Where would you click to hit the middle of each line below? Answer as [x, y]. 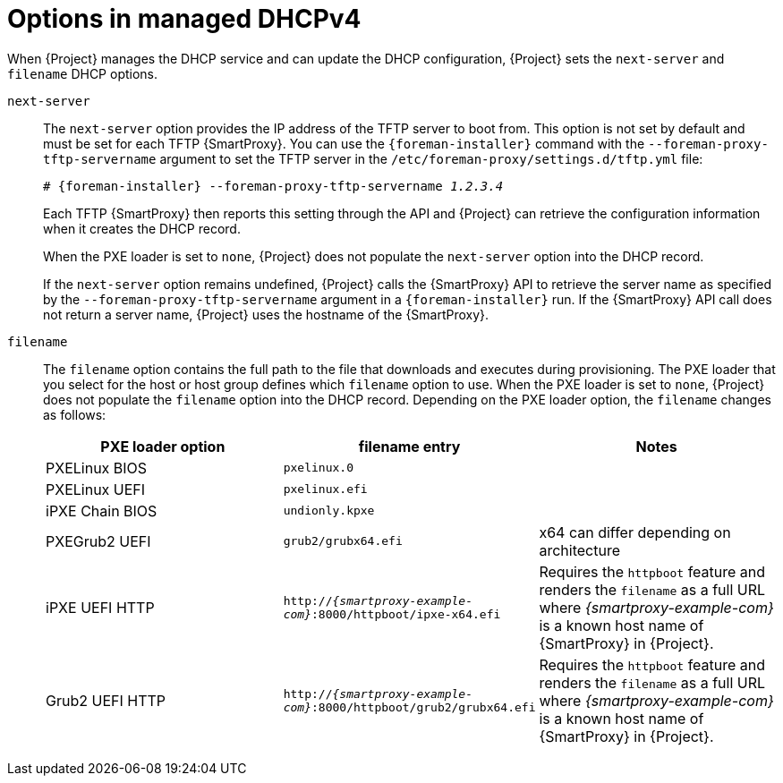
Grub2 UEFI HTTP [106, 700]
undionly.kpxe [329, 511]
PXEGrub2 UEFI [98, 541]
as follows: [75, 414]
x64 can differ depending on [635, 532]
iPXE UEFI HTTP [100, 607]
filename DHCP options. [83, 73]
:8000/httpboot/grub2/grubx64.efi [424, 707]
